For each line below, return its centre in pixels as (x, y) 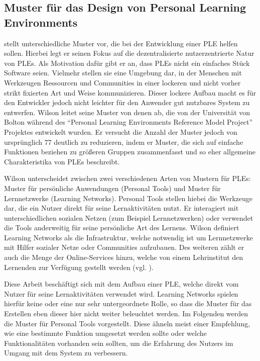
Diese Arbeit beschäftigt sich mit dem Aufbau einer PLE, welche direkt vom (121, 284)
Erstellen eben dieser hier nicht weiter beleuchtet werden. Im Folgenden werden (126, 313)
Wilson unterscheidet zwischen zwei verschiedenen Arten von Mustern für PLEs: (127, 178)
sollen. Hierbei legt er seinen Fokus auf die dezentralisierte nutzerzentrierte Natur (129, 53)
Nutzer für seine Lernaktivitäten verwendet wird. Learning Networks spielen (121, 293)
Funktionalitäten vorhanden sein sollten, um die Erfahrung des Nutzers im (119, 343)
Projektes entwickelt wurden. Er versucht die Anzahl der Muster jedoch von (121, 131)
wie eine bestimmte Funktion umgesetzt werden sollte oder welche (105, 333)
